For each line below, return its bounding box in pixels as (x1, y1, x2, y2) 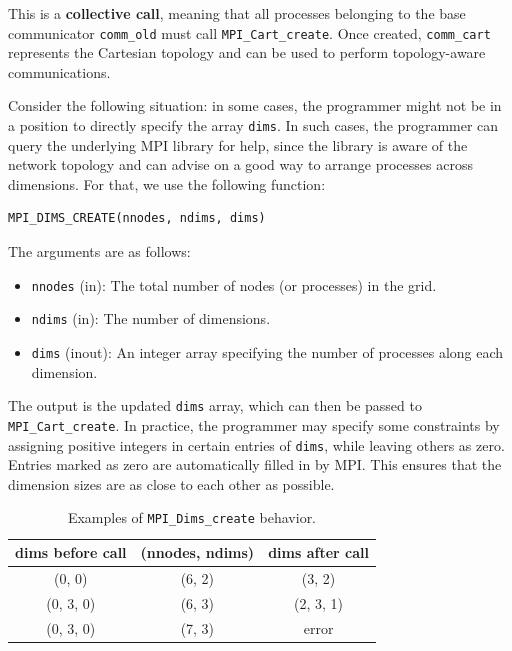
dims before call (15, 542, 127, 563)
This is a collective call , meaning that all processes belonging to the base (8, 3, 466, 23)
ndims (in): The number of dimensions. (31, 308, 271, 329)
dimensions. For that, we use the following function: (8, 173, 326, 194)
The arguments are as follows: (8, 241, 191, 262)
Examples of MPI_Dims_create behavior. (67, 507, 317, 528)
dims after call (268, 542, 369, 563)
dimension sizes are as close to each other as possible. (8, 473, 335, 494)
